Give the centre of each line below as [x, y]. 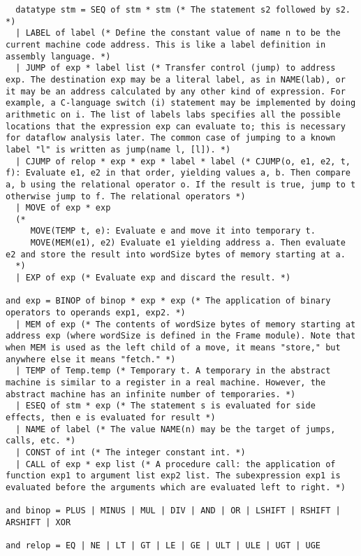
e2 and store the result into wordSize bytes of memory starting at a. [176, 254]
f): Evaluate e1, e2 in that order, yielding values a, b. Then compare [178, 173]
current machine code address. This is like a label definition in [166, 44]
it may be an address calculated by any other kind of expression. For [176, 91]
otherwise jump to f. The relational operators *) [126, 196]
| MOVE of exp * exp [63, 208]
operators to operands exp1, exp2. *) [96, 313]
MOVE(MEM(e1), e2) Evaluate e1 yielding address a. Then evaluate [188, 243]
